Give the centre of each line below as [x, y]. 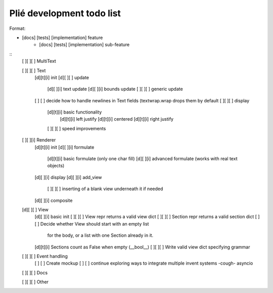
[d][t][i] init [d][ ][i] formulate [64, 147]
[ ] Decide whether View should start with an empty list [92, 224]
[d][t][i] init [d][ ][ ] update [62, 77]
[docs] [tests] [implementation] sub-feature [84, 45]
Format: [17, 28]
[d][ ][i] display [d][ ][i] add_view [68, 177]
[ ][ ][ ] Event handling [45, 256]
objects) [56, 166]
